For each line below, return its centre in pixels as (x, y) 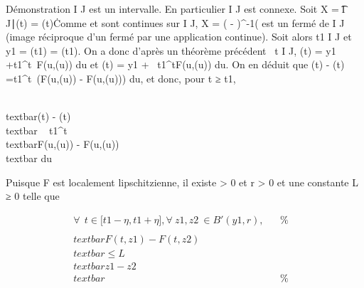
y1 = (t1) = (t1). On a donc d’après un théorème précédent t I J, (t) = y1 (171, 50)
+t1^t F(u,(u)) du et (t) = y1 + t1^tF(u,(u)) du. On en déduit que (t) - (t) (175, 64)
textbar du (29, 158)
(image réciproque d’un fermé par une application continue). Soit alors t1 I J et (179, 37)
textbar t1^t (37, 130)
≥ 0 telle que (33, 196)
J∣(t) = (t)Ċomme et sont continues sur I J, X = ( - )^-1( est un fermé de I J (175, 22)
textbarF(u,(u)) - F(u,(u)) (63, 144)
